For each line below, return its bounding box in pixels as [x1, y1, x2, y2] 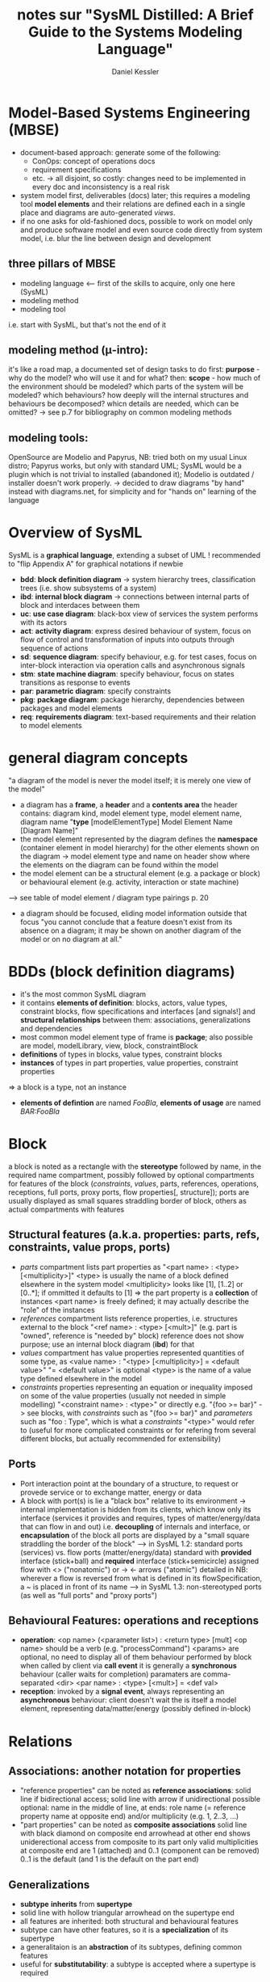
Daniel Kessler [111, 66, 160, 76]
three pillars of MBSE [8, 257, 116, 271]
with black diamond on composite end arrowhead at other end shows [19, 1828, 251, 1838]
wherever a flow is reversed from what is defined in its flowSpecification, [19, 1573, 263, 1583]
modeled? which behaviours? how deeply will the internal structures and [8, 390, 249, 400]
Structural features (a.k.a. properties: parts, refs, [8, 1228, 260, 1242]
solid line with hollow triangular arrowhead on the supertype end [19, 1908, 235, 1917]
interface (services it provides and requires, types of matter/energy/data [19, 1513, 260, 1523]
